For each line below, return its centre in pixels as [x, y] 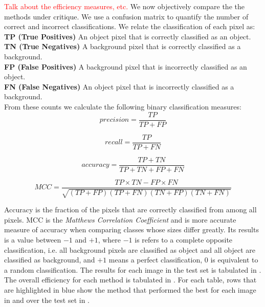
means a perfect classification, [156, 260]
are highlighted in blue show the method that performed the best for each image [130, 289]
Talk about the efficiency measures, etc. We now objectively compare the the [124, 6]
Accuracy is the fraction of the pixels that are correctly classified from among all [130, 210]
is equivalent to [234, 260]
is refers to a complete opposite [184, 239]
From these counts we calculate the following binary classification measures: [123, 106]
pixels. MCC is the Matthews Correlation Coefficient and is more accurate [120, 219]
